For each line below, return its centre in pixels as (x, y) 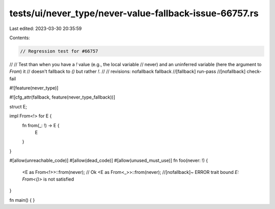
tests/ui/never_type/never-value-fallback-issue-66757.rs (134, 13)
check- (254, 72)
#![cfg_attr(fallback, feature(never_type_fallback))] (62, 97)
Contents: (20, 38)
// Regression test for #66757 (59, 51)
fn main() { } (22, 200)
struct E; (18, 106)
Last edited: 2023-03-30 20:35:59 (46, 28)
